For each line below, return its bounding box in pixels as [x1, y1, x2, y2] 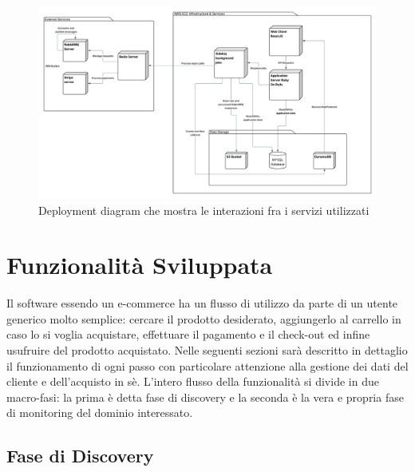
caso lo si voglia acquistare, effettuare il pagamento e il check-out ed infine [6, 326, 370, 343]
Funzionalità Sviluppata [6, 248, 273, 281]
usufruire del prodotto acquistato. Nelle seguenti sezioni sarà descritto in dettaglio [6, 342, 408, 359]
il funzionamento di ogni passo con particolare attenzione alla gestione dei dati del [6, 357, 409, 374]
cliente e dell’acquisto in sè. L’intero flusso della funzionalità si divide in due [6, 373, 379, 390]
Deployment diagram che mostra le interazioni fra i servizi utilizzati [38, 201, 370, 218]
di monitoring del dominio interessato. [6, 404, 193, 421]
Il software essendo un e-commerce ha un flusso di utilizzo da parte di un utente [6, 295, 398, 311]
